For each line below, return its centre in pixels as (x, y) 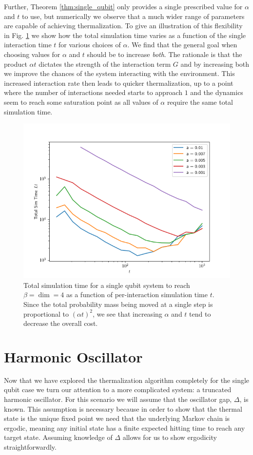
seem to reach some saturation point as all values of (81, 102)
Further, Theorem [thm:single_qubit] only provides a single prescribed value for (123, 6)
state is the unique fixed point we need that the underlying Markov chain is (117, 418)
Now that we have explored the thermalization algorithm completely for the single (127, 380)
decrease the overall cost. (61, 323)
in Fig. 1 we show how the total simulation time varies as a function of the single (125, 35)
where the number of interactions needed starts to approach (93, 92)
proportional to (46, 313)
